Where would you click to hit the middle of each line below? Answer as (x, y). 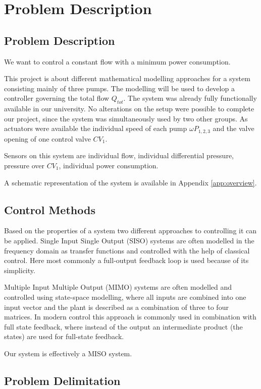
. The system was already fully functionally (190, 98)
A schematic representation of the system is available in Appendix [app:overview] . (130, 182)
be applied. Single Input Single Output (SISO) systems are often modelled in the (129, 240)
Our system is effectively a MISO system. (68, 353)
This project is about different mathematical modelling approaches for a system (127, 78)
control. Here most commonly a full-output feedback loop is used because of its (126, 260)
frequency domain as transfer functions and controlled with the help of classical (127, 250)
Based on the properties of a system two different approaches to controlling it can (130, 231)
